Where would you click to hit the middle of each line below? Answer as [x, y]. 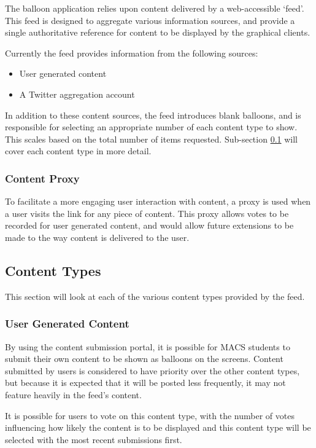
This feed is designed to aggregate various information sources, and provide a [150, 20]
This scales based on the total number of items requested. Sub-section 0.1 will [151, 139]
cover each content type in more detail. [78, 151]
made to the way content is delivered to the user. [97, 237]
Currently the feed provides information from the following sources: [132, 53]
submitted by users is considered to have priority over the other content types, [152, 370]
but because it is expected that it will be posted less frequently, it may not [145, 383]
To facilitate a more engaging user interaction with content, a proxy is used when [158, 201]
